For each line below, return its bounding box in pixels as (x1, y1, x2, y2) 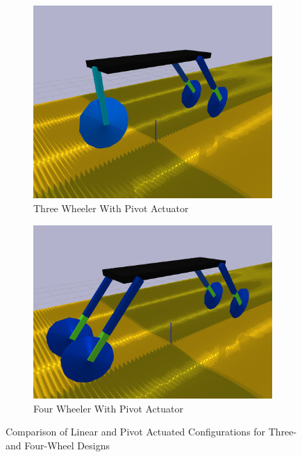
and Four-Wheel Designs (6, 438, 110, 452)
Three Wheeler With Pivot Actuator (33, 201, 189, 216)
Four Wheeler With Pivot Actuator (33, 401, 183, 415)
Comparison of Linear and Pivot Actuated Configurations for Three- (6, 424, 297, 439)
